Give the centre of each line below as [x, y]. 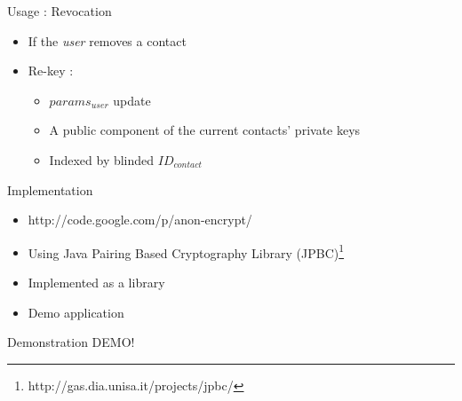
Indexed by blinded [102, 159]
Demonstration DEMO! [71, 342]
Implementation [50, 189]
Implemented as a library [96, 282]
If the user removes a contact [107, 40]
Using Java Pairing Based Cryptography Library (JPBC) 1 [186, 251]
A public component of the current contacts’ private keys [205, 130]
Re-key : [51, 71]
